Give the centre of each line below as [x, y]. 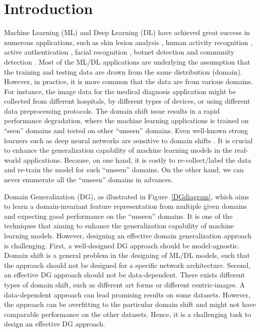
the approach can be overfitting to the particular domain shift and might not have [130, 304]
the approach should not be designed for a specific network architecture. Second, [127, 265]
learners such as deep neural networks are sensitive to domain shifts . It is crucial [128, 140]
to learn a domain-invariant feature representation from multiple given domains [126, 206]
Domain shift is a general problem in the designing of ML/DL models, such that [127, 255]
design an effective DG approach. [55, 324]
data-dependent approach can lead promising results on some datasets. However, [127, 294]
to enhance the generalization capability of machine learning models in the [118, 150]
